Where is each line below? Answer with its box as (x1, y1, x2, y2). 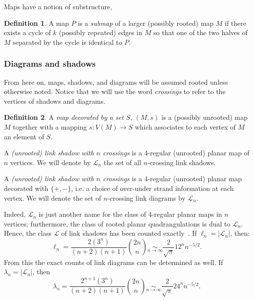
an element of (4, 131, 44, 141)
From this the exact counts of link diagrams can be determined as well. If (4, 257, 223, 267)
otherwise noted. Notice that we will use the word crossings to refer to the (4, 86, 226, 96)
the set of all (103, 157, 141, 167)
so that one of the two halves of (153, 27, 248, 38)
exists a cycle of (4, 27, 51, 38)
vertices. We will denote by (10, 157, 91, 167)
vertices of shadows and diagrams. (4, 95, 106, 106)
